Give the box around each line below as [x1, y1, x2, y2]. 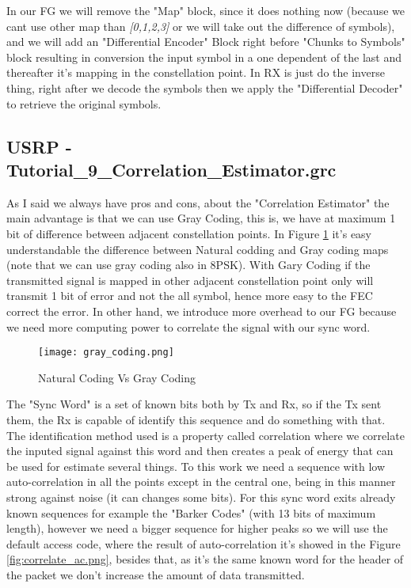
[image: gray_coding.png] [38, 347, 174, 358]
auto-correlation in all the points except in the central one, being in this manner [6, 473, 396, 490]
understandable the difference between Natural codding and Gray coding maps [6, 241, 389, 257]
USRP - [6, 134, 72, 158]
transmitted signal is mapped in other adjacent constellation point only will [6, 271, 374, 288]
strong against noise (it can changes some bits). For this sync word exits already [6, 488, 396, 505]
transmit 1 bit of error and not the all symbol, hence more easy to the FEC [6, 287, 373, 304]
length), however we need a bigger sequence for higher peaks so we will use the [6, 520, 388, 537]
